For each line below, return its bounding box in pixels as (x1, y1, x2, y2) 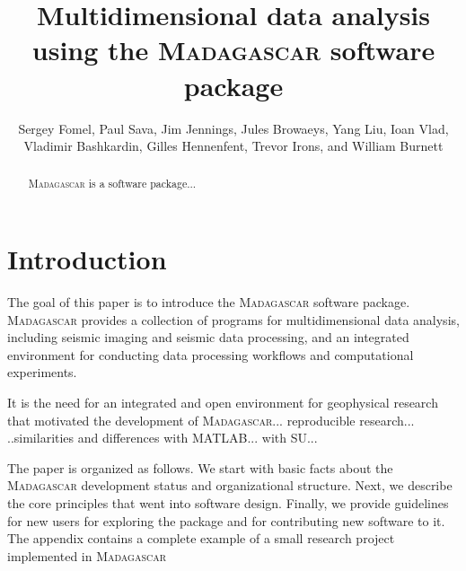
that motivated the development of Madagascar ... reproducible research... (7, 410, 415, 429)
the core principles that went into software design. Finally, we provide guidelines (7, 494, 449, 513)
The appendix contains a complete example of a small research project (7, 529, 395, 548)
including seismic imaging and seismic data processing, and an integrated (7, 328, 409, 347)
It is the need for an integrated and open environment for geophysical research (7, 393, 438, 412)
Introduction (7, 241, 167, 277)
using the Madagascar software (31, 31, 435, 68)
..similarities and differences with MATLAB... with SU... (7, 428, 318, 447)
